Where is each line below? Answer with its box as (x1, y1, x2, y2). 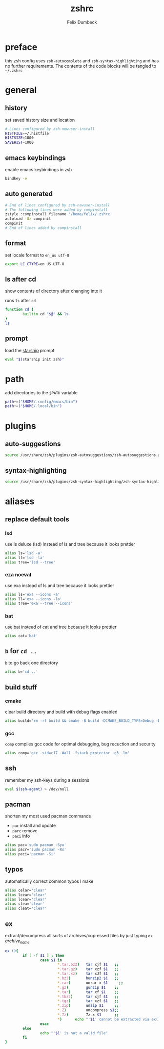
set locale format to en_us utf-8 (5, 252, 70, 258)
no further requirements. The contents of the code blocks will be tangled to (5, 63, 157, 69)
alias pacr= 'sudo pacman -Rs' (5, 847, 67, 852)
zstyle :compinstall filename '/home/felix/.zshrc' (5, 212, 112, 217)
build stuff (5, 683, 38, 691)
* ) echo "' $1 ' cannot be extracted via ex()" (57, 1017, 163, 1022)
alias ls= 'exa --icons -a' (5, 592, 60, 597)
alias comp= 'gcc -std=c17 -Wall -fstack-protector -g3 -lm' (5, 751, 130, 756)
